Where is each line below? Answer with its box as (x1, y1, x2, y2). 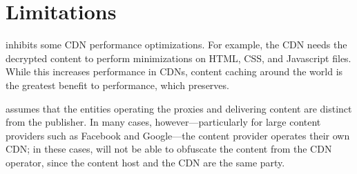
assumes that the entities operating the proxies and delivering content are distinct (6, 101, 352, 115)
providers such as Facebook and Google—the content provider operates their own (6, 128, 350, 142)
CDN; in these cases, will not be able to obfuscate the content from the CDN (6, 142, 332, 156)
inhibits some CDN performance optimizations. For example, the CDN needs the (6, 37, 347, 52)
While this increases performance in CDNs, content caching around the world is (6, 64, 343, 79)
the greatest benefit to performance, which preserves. (6, 77, 229, 92)
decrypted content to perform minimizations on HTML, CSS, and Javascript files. (6, 50, 351, 65)
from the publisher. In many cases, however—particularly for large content (6, 115, 321, 129)
